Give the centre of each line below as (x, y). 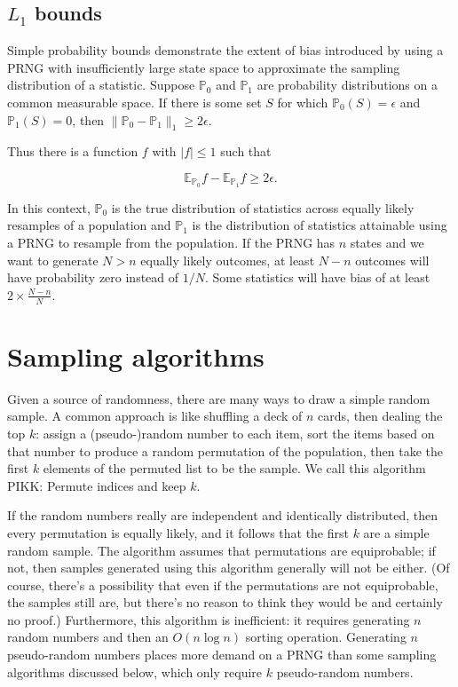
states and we (387, 243)
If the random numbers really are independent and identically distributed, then (222, 515)
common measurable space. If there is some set (134, 102)
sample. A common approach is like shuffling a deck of (155, 416)
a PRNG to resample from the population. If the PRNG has (171, 243)
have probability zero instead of (93, 277)
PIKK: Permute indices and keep (97, 485)
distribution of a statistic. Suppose (101, 85)
